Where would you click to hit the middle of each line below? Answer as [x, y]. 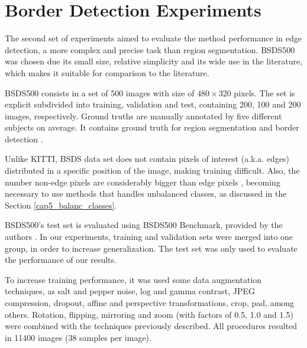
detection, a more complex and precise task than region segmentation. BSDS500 [150, 49]
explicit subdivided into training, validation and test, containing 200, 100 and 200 [153, 104]
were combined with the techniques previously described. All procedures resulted [151, 326]
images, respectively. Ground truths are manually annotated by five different [143, 116]
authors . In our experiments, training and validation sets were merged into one [149, 237]
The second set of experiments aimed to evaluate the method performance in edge [153, 38]
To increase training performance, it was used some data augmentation [133, 279]
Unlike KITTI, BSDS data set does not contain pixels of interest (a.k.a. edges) [147, 159]
